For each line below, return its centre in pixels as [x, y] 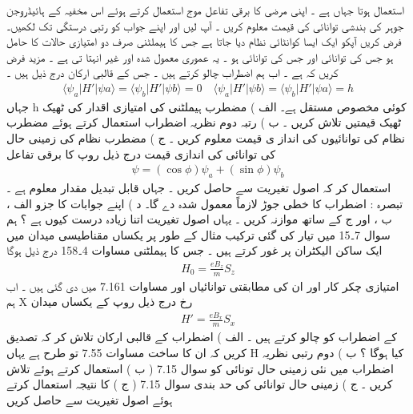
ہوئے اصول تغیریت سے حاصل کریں [90, 399]
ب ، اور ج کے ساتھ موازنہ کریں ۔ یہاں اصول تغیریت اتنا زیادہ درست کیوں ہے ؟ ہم [199, 219]
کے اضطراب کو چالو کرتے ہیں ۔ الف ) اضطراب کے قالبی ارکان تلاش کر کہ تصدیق [202, 337]
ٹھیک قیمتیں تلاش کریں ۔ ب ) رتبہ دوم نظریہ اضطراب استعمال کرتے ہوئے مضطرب [204, 122]
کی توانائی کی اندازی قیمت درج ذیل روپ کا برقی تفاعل [141, 153]
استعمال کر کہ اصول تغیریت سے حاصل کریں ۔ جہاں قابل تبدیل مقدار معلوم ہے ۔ [199, 187]
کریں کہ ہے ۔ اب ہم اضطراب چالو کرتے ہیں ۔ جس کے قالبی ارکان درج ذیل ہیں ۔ [172, 72]
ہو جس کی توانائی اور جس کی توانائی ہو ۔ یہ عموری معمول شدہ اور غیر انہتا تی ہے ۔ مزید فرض [200, 56]
